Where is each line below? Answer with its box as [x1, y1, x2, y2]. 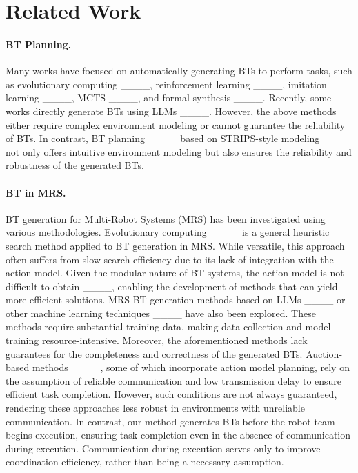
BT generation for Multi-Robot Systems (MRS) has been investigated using [6, 211, 326, 225]
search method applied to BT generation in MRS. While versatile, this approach [6, 238, 345, 252]
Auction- [306, 346, 343, 361]
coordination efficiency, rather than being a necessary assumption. [6, 454, 284, 469]
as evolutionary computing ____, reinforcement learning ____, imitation [6, 77, 327, 91]
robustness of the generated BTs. [6, 158, 144, 172]
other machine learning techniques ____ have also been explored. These [6, 305, 316, 320]
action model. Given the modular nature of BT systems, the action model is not [6, 265, 344, 280]
